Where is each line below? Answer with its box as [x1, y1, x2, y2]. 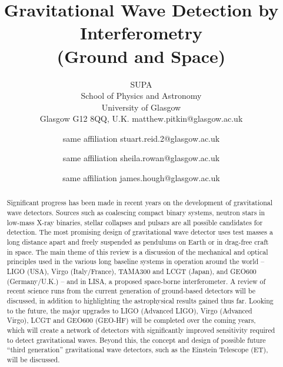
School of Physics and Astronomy [81, 89, 202, 102]
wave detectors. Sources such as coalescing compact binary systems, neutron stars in [6, 208, 265, 218]
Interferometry [79, 21, 203, 45]
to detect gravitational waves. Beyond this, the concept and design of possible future [6, 335, 266, 345]
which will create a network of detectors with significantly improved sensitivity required [6, 325, 275, 335]
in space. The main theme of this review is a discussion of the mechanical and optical [6, 246, 268, 256]
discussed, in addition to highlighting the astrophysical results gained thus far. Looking [6, 296, 274, 306]
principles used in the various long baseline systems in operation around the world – [6, 256, 265, 266]
